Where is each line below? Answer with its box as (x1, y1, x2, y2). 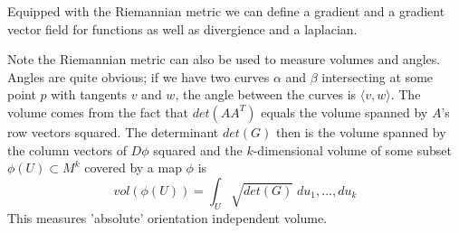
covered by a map (84, 158, 182, 177)
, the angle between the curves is (175, 85, 357, 104)
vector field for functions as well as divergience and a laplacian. (7, 19, 358, 38)
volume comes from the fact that (7, 102, 188, 121)
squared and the (153, 140, 243, 159)
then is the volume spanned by (275, 122, 446, 141)
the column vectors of (7, 140, 127, 159)
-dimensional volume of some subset (253, 140, 452, 159)
